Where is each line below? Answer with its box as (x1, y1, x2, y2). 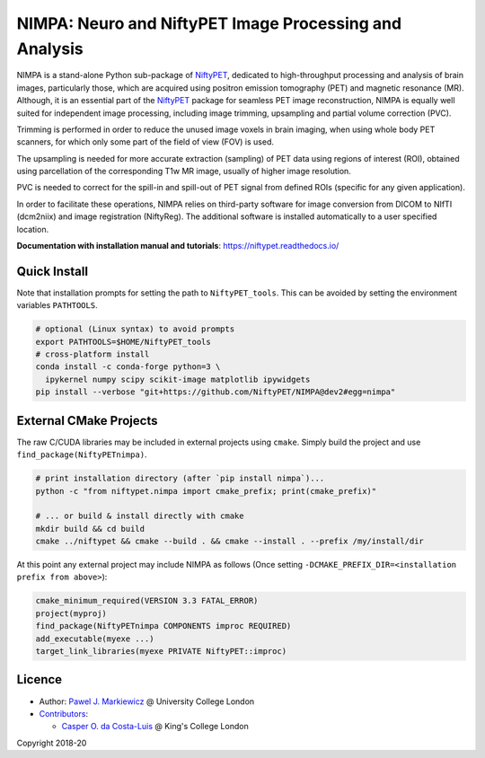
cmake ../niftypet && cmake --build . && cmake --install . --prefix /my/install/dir (35, 536, 424, 547)
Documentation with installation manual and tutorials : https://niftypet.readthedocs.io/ (16, 241, 339, 251)
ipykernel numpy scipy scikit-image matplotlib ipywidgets (45, 374, 311, 384)
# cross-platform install (35, 349, 150, 359)
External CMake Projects (16, 413, 158, 428)
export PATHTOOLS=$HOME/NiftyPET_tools (35, 337, 211, 347)
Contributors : (39, 708, 89, 718)
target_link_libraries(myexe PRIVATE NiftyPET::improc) (35, 647, 287, 657)
